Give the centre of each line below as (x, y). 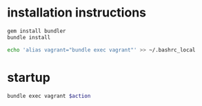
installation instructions (77, 13)
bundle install (29, 37)
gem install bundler (37, 31)
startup (29, 77)
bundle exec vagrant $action (49, 96)
